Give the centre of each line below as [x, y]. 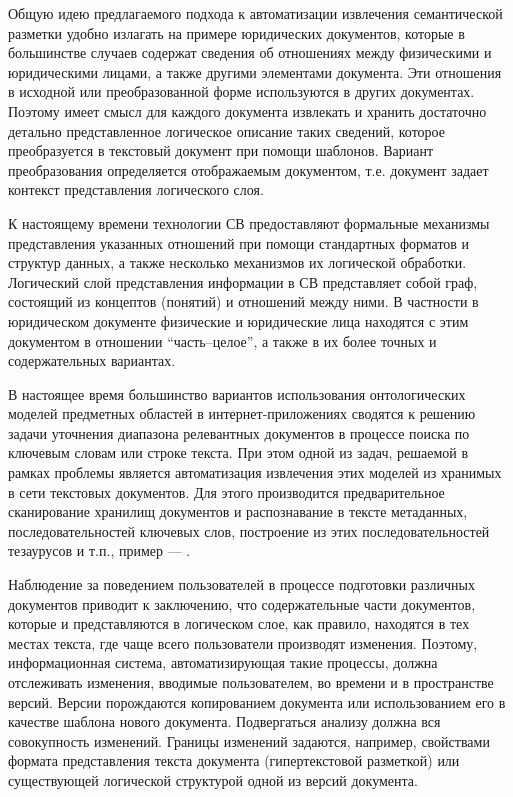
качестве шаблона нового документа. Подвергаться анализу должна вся [224, 721]
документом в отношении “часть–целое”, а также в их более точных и [222, 340]
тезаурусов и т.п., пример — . [99, 550]
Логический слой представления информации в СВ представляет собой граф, [243, 281]
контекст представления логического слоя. [136, 189]
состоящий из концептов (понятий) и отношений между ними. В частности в [243, 301]
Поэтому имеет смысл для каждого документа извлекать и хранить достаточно [247, 110]
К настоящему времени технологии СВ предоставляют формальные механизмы [249, 222]
